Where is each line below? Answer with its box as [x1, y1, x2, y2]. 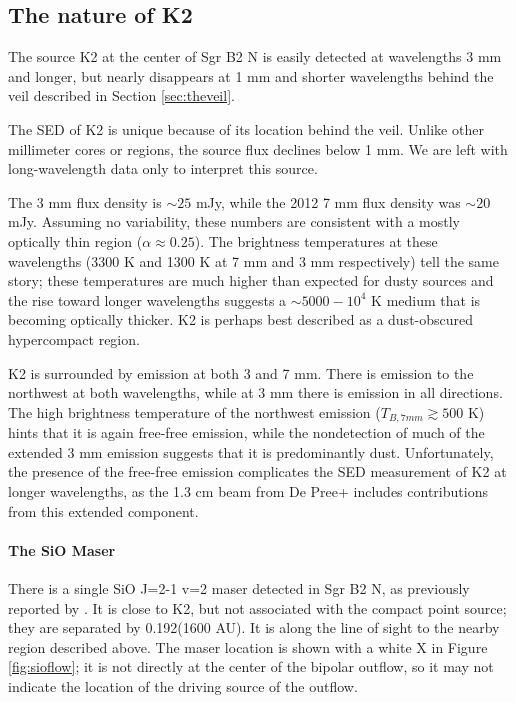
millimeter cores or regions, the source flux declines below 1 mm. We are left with [8, 138, 508, 159]
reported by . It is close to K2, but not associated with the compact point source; [8, 597, 507, 618]
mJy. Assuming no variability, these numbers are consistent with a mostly [8, 211, 460, 232]
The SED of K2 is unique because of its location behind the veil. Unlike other [8, 118, 484, 139]
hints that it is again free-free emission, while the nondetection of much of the [8, 422, 485, 443]
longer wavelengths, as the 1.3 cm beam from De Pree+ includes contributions [8, 480, 488, 501]
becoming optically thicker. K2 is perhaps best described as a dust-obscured [8, 309, 474, 330]
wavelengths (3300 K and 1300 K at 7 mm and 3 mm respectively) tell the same [8, 250, 499, 271]
